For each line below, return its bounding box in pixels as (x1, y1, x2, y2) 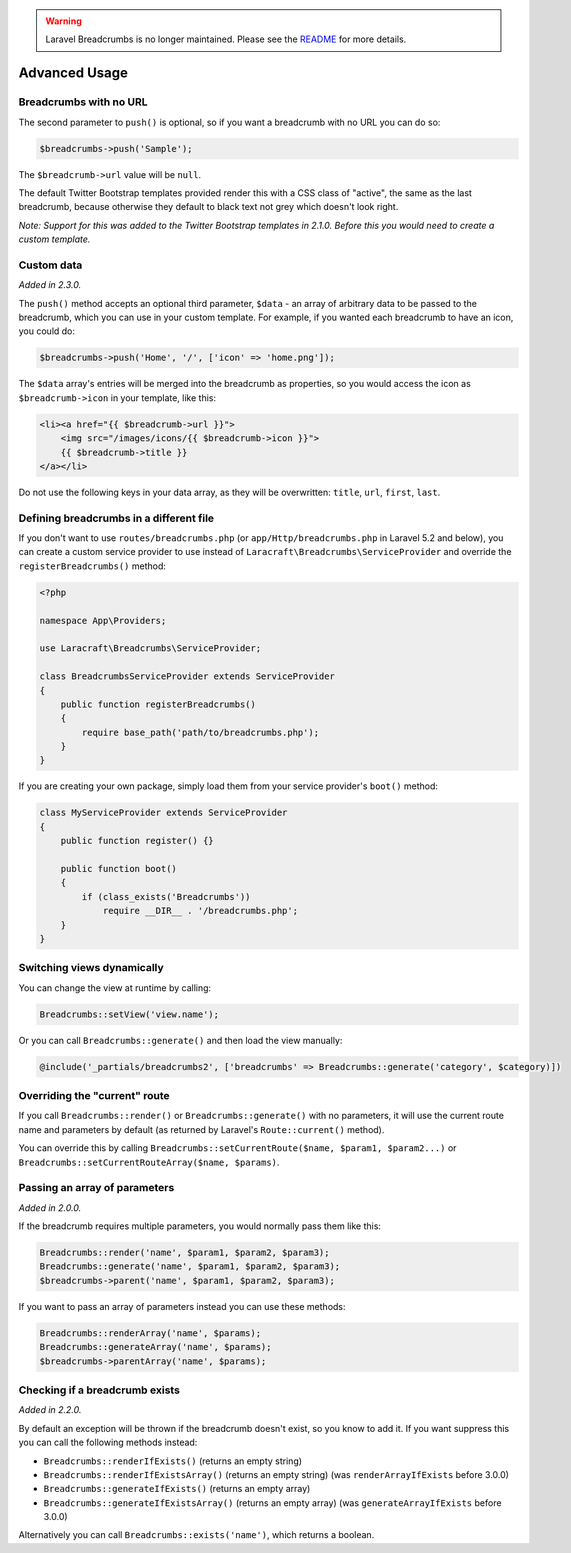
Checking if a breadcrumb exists (18, 1383, 180, 1397)
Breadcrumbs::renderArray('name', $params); (39, 1327, 262, 1339)
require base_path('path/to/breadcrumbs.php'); (81, 726, 320, 738)
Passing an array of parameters (18, 1181, 175, 1195)
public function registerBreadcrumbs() (60, 698, 257, 710)
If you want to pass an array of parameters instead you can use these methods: (18, 1300, 346, 1312)
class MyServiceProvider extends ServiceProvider (39, 807, 288, 819)
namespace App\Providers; (39, 615, 167, 626)
